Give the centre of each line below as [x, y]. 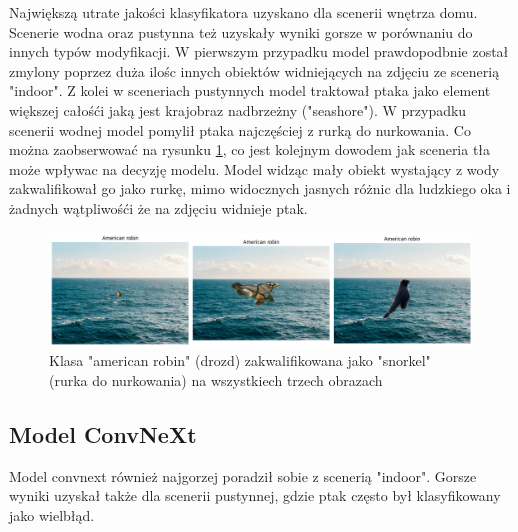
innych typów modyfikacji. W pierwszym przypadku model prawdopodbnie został [259, 51]
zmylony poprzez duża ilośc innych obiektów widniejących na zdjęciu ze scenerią [254, 70]
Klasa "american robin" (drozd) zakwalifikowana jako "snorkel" [240, 360]
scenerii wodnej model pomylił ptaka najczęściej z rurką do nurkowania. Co [240, 129]
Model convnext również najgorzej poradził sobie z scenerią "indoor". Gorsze [243, 475]
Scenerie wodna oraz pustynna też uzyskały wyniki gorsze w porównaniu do [241, 31]
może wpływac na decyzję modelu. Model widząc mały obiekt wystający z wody [254, 168]
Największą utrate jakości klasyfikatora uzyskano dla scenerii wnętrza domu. [243, 12]
